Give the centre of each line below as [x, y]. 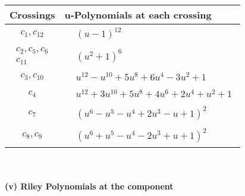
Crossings [32, 15]
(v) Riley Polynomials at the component [89, 186]
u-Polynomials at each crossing [138, 15]
